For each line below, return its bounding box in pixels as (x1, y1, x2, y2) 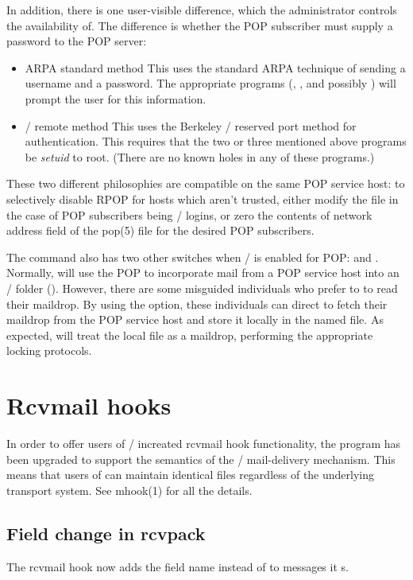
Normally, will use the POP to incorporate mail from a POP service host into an (6, 264, 399, 281)
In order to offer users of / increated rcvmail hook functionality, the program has (6, 435, 401, 451)
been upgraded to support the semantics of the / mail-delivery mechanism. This (6, 450, 396, 467)
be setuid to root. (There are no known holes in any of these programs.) (25, 148, 375, 165)
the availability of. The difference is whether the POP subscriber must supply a (6, 17, 393, 33)
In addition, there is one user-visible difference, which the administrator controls (6, 2, 397, 18)
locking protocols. (6, 342, 92, 359)
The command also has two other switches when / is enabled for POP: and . (6, 248, 379, 265)
